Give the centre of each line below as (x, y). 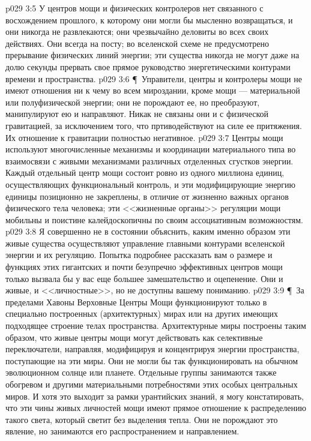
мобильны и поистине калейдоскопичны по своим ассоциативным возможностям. (154, 219)
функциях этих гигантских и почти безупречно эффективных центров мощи (144, 267)
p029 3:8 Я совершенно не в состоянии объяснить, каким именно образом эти (148, 231)
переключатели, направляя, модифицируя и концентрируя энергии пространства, (152, 349)
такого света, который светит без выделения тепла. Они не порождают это (142, 419)
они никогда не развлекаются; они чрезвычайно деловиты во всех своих (137, 31)
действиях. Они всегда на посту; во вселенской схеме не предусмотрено (137, 43)
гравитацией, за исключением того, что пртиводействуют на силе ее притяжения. (154, 125)
